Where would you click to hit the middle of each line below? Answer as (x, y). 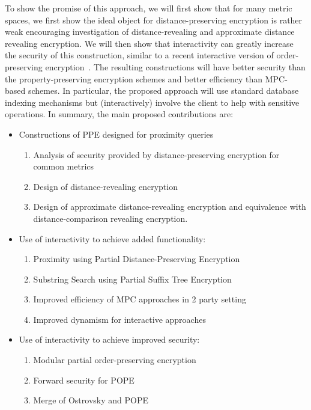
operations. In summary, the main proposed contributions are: (119, 114)
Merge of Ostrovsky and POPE (91, 400)
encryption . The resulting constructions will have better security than (175, 66)
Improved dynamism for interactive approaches (119, 319)
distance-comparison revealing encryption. (110, 218)
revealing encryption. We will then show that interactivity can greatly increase (149, 43)
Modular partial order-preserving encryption (115, 360)
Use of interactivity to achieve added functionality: (112, 238)
